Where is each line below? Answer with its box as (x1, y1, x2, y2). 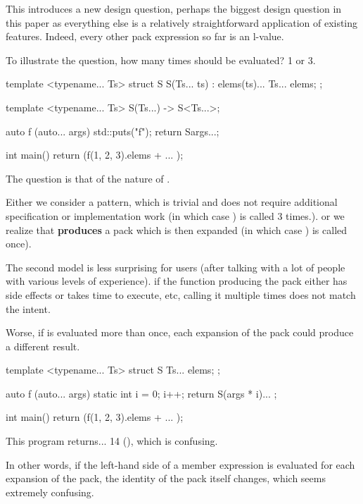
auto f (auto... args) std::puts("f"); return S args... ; (6, 123, 219, 138)
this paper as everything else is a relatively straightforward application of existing (6, 15, 358, 30)
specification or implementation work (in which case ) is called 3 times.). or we (6, 208, 345, 223)
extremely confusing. (6, 484, 94, 499)
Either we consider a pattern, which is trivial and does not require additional (6, 195, 338, 209)
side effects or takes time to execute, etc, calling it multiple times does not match (6, 287, 356, 302)
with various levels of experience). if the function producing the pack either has (6, 273, 348, 288)
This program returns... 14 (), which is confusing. (6, 434, 218, 448)
